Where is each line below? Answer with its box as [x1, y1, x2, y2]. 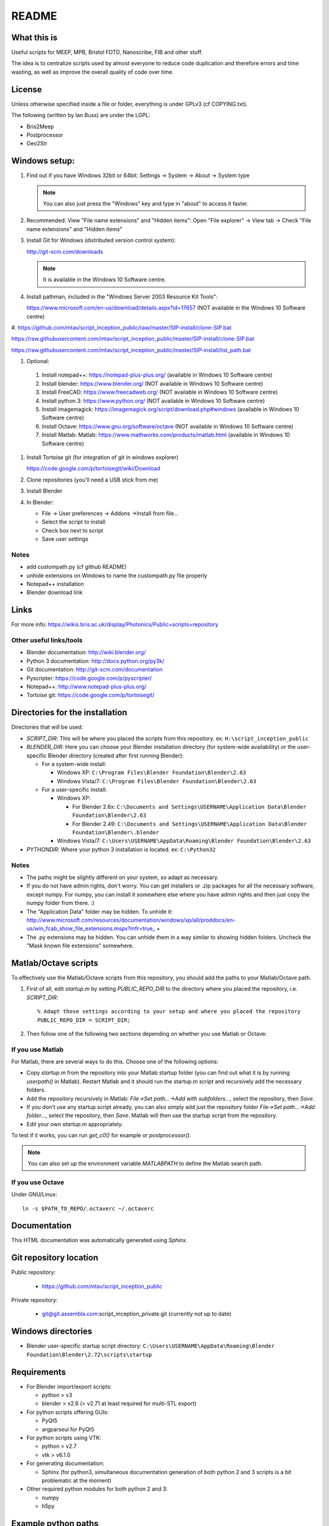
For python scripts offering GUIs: [26, 1408, 109, 1416]
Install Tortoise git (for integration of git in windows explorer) [26, 454, 179, 461]
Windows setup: [11, 156, 76, 166]
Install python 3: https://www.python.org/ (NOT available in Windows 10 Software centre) [41, 397, 265, 404]
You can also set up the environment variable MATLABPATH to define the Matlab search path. [27, 1160, 263, 1167]
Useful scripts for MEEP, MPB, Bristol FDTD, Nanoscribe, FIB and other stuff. [11, 49, 203, 56]
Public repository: [11, 1268, 56, 1276]
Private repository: [11, 1296, 58, 1304]
